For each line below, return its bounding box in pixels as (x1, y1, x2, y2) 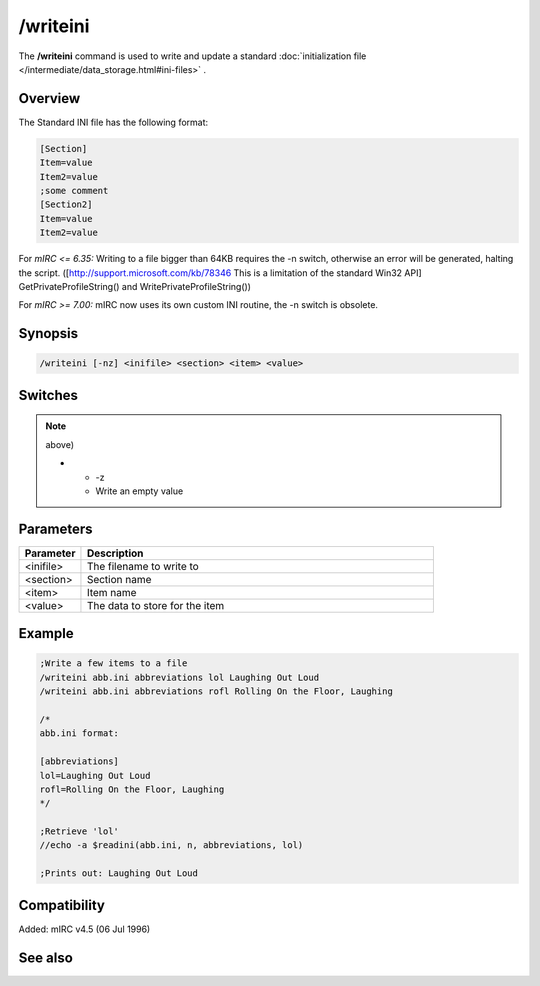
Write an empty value (95, 485, 184, 497)
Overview (18, 90, 81, 107)
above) (45, 438, 75, 450)
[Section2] (39, 199, 93, 210)
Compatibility (18, 896, 105, 914)
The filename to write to (86, 559, 199, 573)
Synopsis (18, 325, 79, 342)
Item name (86, 585, 137, 599)
